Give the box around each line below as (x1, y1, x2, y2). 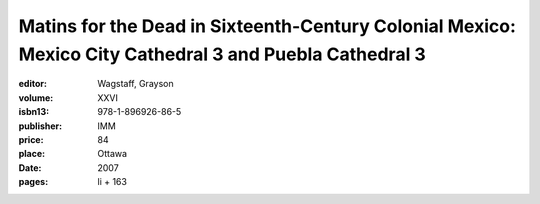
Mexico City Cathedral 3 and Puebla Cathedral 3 (18, 43, 427, 65)
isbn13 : (18, 106, 50, 118)
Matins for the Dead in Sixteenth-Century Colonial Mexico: (18, 15, 517, 37)
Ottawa (97, 148, 128, 160)
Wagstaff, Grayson (97, 78, 174, 90)
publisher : (18, 120, 63, 132)
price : (18, 133, 44, 145)
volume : (18, 91, 54, 104)
